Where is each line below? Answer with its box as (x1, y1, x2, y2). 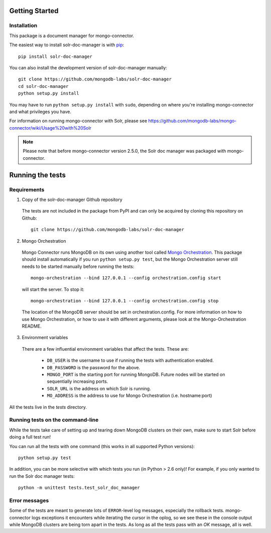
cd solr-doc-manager (18, 83, 69, 89)
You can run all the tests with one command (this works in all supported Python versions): (9, 443, 195, 449)
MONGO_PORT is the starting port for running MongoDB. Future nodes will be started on (47, 372, 225, 378)
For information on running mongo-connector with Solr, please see (9, 118, 148, 124)
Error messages (9, 497, 49, 504)
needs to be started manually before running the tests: (22, 263, 134, 269)
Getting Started (9, 7, 59, 15)
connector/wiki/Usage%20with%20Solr (9, 125, 92, 131)
